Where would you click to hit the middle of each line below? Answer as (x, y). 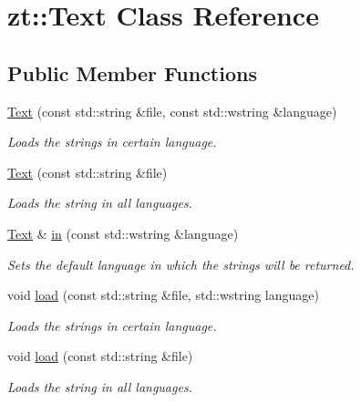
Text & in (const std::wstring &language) (123, 233)
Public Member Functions (132, 72)
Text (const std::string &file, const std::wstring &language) (172, 111)
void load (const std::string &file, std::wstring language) (163, 295)
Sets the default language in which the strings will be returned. (181, 264)
